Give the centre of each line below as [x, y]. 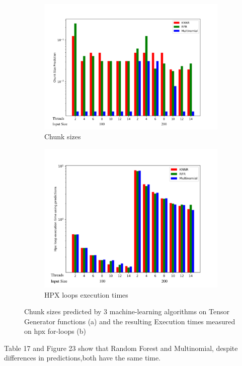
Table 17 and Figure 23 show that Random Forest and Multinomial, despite [121, 348]
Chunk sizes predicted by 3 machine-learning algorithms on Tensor [127, 311]
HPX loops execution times [86, 294]
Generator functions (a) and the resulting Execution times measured [130, 321]
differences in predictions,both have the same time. [83, 358]
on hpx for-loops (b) [55, 331]
